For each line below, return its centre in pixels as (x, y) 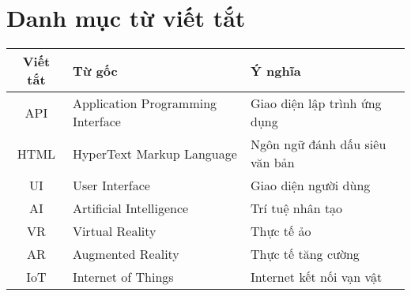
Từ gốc (95, 70)
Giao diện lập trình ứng (316, 103)
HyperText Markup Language (155, 153)
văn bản (273, 163)
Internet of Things (123, 277)
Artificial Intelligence (130, 208)
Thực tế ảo (281, 231)
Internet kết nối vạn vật (317, 277)
